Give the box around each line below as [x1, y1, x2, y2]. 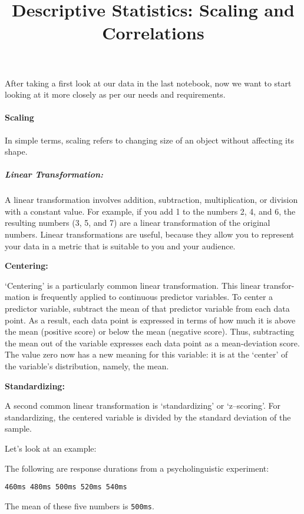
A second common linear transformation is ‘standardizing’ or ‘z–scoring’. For [5, 399, 280, 412]
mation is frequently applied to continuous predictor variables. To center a [5, 291, 273, 303]
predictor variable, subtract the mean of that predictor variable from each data [5, 302, 290, 315]
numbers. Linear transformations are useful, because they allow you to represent [5, 228, 295, 241]
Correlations [102, 21, 204, 45]
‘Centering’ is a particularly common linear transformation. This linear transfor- [5, 279, 295, 291]
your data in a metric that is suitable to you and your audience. [5, 239, 236, 252]
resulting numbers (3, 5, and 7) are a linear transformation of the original [5, 216, 270, 229]
